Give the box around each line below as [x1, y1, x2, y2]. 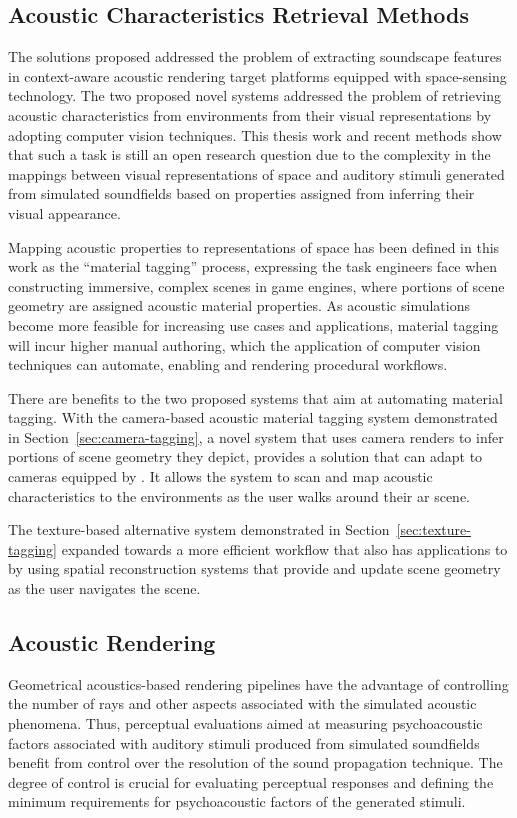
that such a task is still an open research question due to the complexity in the [8, 144, 491, 165]
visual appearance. [8, 202, 121, 223]
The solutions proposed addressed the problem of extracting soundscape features [8, 46, 502, 67]
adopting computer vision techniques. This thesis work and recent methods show [8, 124, 502, 145]
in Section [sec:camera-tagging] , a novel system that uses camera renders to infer [8, 426, 504, 447]
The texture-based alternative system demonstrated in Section [8, 519, 390, 540]
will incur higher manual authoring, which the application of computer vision [8, 334, 481, 355]
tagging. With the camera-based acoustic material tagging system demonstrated [8, 407, 498, 428]
